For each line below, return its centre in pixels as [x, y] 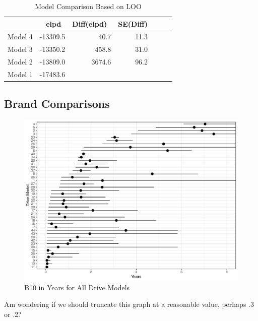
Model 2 [20, 62]
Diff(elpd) [90, 23]
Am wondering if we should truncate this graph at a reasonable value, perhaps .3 [129, 304]
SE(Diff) [133, 23]
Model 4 [20, 37]
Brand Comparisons [57, 104]
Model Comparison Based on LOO [88, 6]
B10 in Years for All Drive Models [77, 287]
